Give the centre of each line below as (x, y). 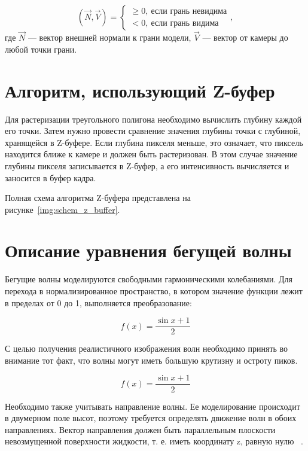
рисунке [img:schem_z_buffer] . (62, 209)
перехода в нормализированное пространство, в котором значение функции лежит (154, 291)
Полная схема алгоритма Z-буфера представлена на (98, 198)
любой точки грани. (41, 49)
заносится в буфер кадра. (51, 177)
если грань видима (185, 23)
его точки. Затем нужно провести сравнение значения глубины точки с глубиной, (153, 131)
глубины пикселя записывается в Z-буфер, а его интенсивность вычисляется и (147, 165)
